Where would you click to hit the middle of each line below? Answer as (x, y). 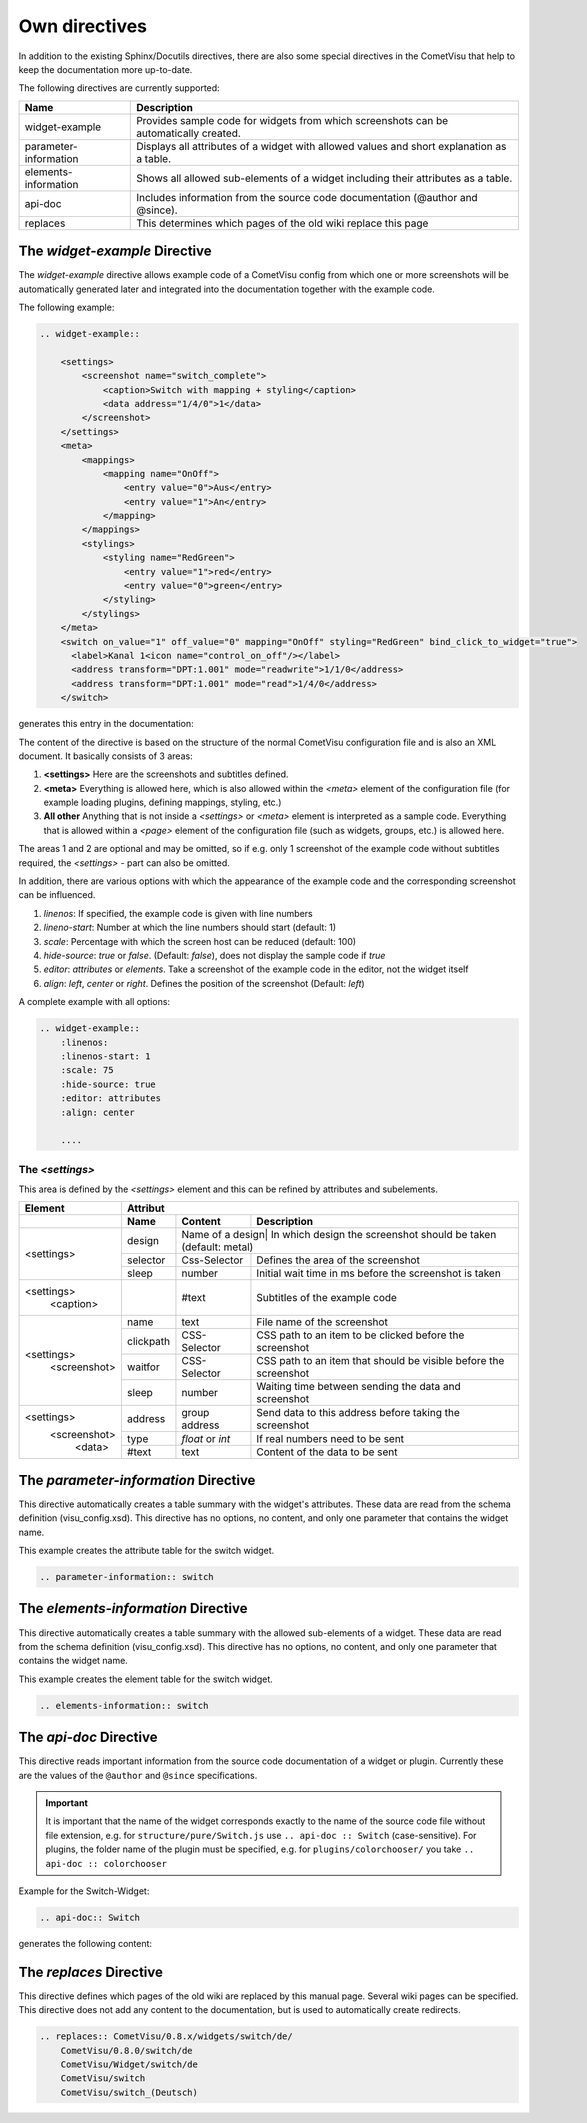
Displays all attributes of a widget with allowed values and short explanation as (321, 146)
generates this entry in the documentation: (106, 724)
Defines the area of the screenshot (338, 1260)
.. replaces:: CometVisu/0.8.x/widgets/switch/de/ (166, 2036)
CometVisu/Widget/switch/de (129, 2064)
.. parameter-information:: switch (126, 1577)
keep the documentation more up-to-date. (105, 69)
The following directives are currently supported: (119, 88)
